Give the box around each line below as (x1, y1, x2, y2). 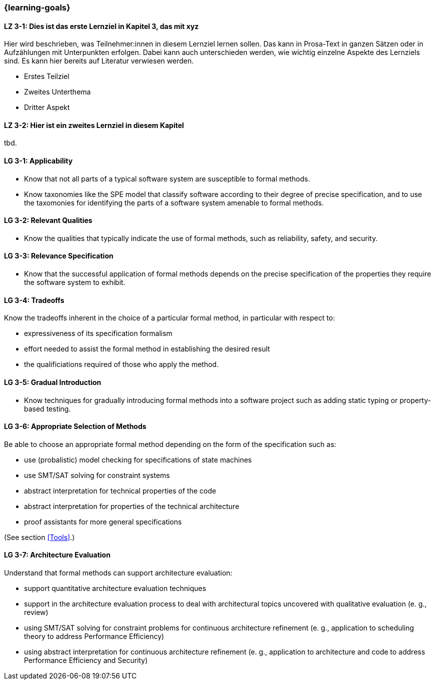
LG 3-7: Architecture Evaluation (4, 550, 110, 559)
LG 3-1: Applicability (4, 156, 73, 165)
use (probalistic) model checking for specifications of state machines (24, 455, 252, 464)
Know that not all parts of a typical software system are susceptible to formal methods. (24, 174, 310, 183)
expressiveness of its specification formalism (24, 329, 172, 338)
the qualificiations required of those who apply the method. (24, 360, 219, 369)
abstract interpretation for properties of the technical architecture (24, 501, 239, 510)
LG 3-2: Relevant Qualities (4, 216, 92, 225)
